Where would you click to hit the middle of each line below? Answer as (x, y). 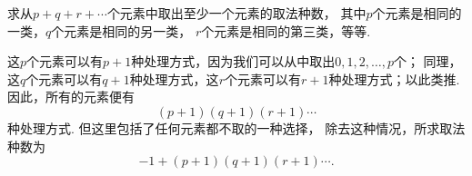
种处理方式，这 (174, 78)
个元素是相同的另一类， (121, 30)
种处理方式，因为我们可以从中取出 (233, 61)
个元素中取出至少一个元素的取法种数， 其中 (236, 13)
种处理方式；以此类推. (394, 78)
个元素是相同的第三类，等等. (286, 30)
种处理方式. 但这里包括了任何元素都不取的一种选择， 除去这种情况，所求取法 (236, 127)
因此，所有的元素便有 (71, 97)
